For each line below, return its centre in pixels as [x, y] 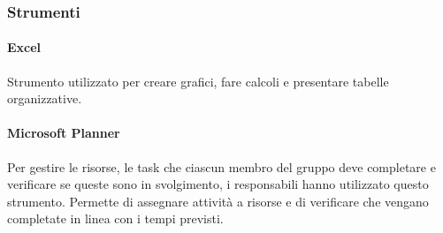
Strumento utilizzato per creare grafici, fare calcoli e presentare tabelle [198, 81]
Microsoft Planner [64, 133]
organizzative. [45, 98]
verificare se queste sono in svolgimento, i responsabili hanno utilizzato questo [218, 184]
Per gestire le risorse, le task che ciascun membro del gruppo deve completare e [221, 166]
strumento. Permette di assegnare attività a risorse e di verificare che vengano [218, 201]
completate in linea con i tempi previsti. [115, 218]
